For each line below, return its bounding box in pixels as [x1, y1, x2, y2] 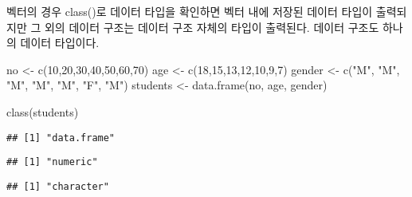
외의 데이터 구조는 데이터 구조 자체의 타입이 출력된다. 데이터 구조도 [44, 18, 379, 35]
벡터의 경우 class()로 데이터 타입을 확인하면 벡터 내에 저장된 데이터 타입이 [6, 3, 373, 19]
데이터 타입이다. [20, 34, 100, 51]
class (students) [6, 103, 79, 120]
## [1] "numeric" [6, 156, 98, 168]
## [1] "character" [6, 180, 109, 192]
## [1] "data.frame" [6, 132, 116, 144]
